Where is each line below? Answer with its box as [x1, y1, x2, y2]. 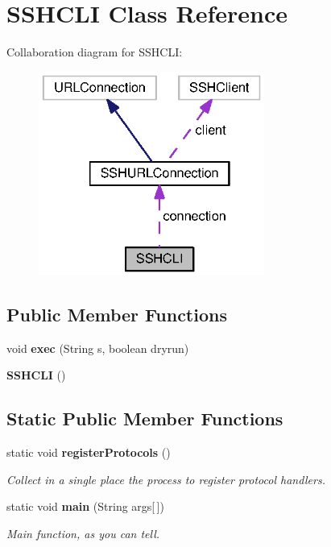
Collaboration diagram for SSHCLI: [6, 44, 183, 60]
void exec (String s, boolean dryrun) [6, 339, 189, 356]
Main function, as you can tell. [6, 524, 160, 541]
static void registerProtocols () [6, 444, 171, 461]
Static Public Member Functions [6, 406, 283, 431]
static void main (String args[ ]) [6, 498, 164, 515]
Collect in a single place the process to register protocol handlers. [6, 470, 325, 487]
